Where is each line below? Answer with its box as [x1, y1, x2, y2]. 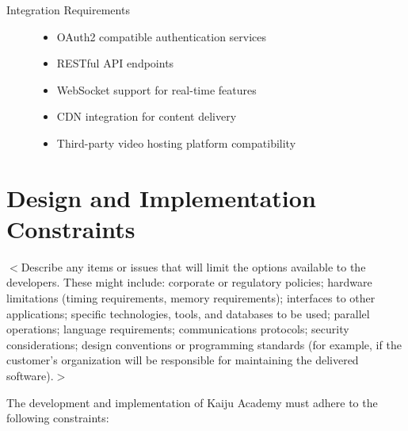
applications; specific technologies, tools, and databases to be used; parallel [6, 305, 370, 321]
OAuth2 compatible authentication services [56, 28, 267, 44]
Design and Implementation [6, 181, 316, 214]
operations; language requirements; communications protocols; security [6, 321, 349, 337]
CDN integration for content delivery [56, 108, 237, 125]
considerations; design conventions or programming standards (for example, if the [6, 336, 402, 352]
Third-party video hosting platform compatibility [56, 134, 296, 151]
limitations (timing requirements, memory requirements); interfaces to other [6, 290, 376, 306]
